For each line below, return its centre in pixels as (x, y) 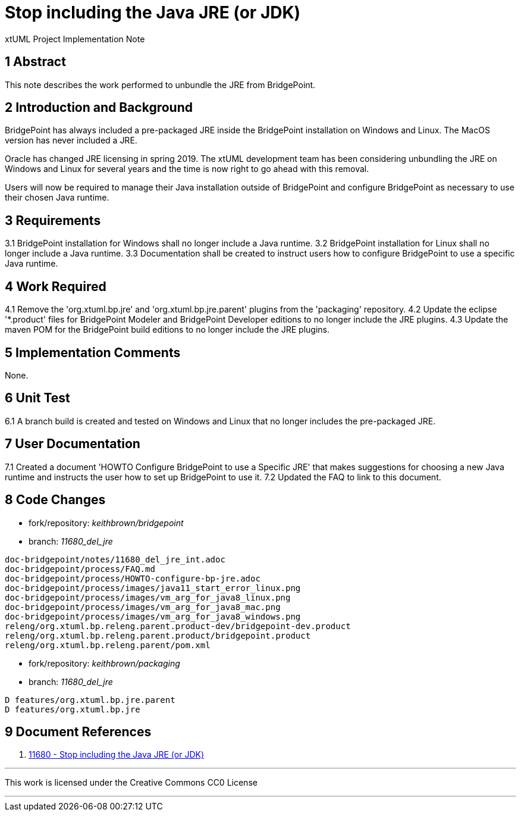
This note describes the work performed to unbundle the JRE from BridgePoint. (160, 85)
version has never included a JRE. (71, 140)
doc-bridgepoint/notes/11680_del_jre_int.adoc (115, 559)
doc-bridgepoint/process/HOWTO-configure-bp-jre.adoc (133, 578)
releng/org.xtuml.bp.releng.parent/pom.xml (108, 645)
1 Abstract (35, 62)
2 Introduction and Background (99, 108)
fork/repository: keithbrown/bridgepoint (106, 523)
